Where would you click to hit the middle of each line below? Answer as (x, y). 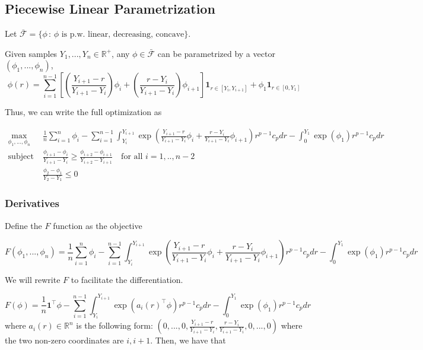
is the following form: (115, 325)
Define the (23, 225)
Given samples (31, 53)
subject (21, 157)
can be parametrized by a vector (216, 53)
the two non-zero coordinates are (64, 340)
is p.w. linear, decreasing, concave (123, 35)
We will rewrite (33, 279)
